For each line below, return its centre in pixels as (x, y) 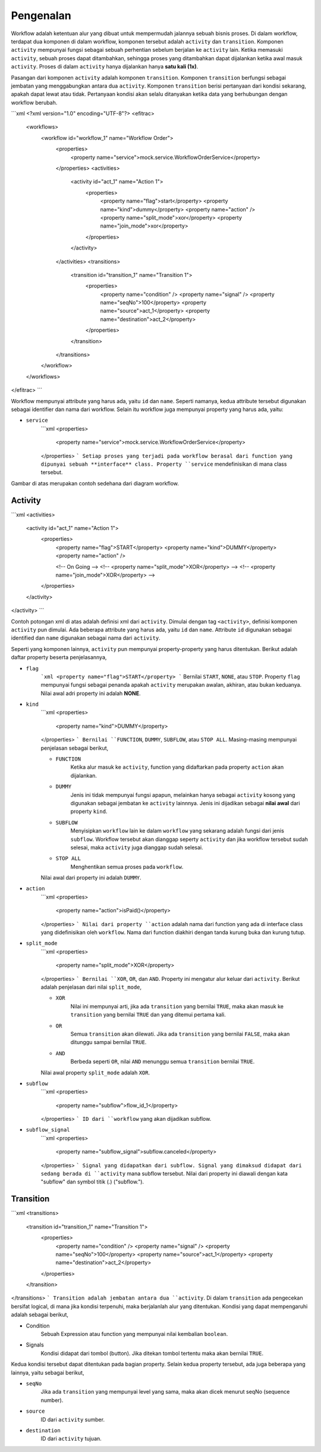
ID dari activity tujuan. (71, 1439)
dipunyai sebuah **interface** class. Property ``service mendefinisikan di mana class (164, 464)
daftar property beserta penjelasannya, (59, 658)
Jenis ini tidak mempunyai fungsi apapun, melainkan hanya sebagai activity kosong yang (183, 794)
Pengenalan (41, 15)
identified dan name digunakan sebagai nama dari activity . (86, 638)
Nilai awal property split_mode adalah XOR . (95, 1073)
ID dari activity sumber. (73, 1419)
